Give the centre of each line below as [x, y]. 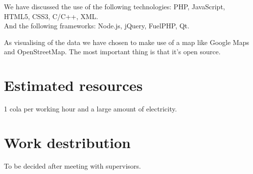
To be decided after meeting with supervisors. [72, 165]
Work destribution [68, 142]
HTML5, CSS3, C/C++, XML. [51, 16]
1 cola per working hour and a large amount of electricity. [91, 109]
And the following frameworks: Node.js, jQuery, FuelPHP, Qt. [97, 26]
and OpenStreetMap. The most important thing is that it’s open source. [112, 52]
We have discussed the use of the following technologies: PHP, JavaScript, [115, 6]
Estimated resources [73, 85]
